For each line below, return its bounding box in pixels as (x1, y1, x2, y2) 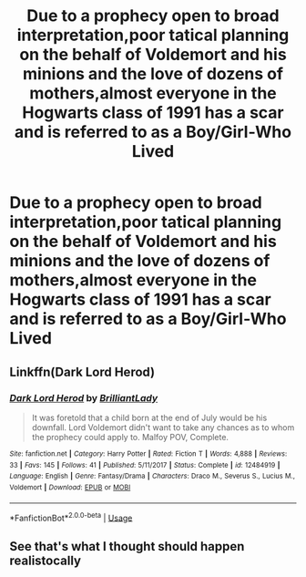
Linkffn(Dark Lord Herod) (9, 364, 156, 379)
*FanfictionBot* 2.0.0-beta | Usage (9, 510, 133, 523)
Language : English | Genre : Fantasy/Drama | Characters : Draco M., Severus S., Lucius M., (9, 471, 296, 481)
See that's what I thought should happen (9, 539, 245, 554)
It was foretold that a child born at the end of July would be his (31, 412, 268, 423)
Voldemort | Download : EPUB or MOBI (9, 482, 131, 492)
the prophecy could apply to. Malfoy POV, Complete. (31, 431, 229, 442)
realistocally (9, 552, 82, 568)
